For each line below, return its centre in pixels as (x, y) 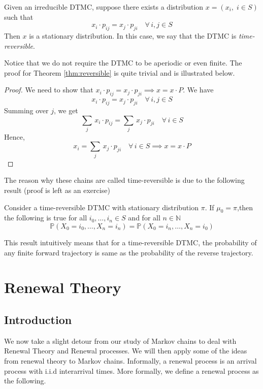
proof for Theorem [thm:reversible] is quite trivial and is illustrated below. (120, 72)
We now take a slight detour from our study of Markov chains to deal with (120, 341)
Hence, (14, 136)
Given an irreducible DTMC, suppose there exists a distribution (104, 7)
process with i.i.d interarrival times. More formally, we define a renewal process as (131, 370)
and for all (144, 218)
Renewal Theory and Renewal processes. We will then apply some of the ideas (126, 351)
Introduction (38, 319)
